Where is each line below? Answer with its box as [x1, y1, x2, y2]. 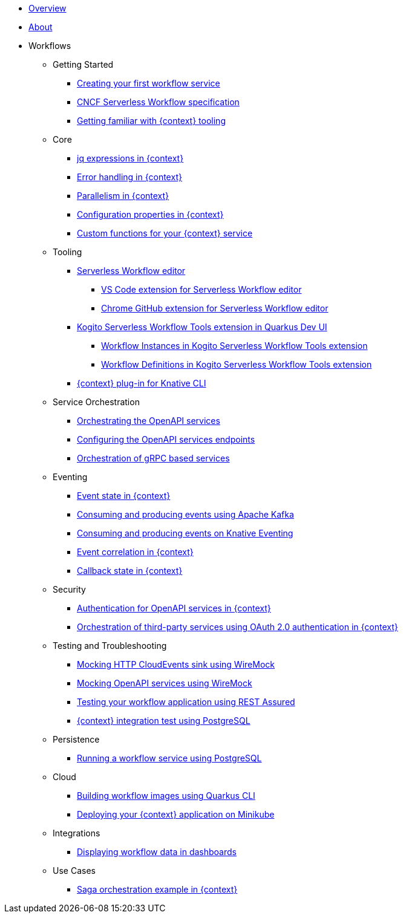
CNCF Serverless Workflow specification [77, 97, 240, 107]
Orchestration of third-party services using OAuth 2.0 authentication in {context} [77, 622, 398, 632]
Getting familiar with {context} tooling [77, 116, 226, 126]
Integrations [53, 828, 100, 838]
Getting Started [53, 59, 114, 70]
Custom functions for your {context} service [77, 228, 253, 238]
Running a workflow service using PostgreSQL [77, 753, 262, 763]
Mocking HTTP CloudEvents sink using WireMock [77, 659, 275, 669]
